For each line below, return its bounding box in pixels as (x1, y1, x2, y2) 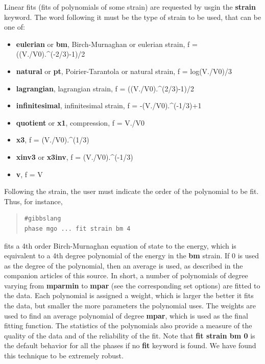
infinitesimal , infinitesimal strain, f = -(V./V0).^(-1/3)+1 (16, 100, 202, 111)
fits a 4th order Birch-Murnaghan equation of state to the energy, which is (4, 240, 236, 251)
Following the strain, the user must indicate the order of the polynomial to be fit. (4, 186, 259, 197)
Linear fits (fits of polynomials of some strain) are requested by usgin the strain (4, 2, 256, 12)
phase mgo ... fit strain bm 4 (24, 225, 131, 232)
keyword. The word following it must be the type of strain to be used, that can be (4, 11, 261, 22)
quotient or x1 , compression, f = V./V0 (16, 117, 145, 128)
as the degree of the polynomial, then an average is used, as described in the (4, 260, 243, 271)
